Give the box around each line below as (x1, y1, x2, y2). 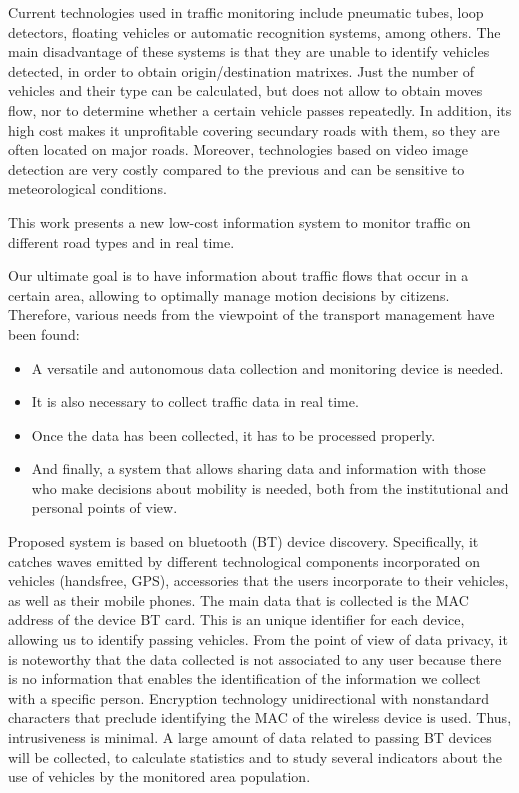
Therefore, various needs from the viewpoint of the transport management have (8, 304, 495, 325)
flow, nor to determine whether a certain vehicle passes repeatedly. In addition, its (8, 99, 512, 120)
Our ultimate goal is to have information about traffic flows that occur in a (8, 265, 469, 286)
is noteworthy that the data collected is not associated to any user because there (8, 648, 502, 669)
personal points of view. (31, 497, 178, 518)
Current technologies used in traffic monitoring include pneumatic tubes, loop (8, 2, 484, 22)
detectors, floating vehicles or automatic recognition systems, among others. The (8, 21, 501, 42)
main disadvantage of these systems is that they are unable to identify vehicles (8, 41, 490, 62)
